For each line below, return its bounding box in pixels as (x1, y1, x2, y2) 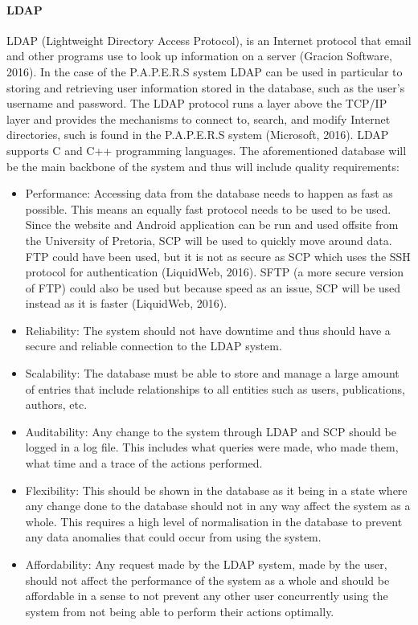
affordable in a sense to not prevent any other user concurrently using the (25, 587, 388, 604)
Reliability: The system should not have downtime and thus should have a (25, 321, 391, 338)
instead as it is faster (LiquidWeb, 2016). (25, 295, 227, 312)
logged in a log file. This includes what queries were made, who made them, (25, 439, 399, 455)
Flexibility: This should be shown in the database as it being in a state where (25, 481, 408, 498)
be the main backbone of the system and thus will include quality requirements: (6, 157, 400, 174)
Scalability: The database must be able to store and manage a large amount (25, 365, 400, 382)
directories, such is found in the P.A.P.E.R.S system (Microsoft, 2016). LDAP (6, 126, 389, 143)
